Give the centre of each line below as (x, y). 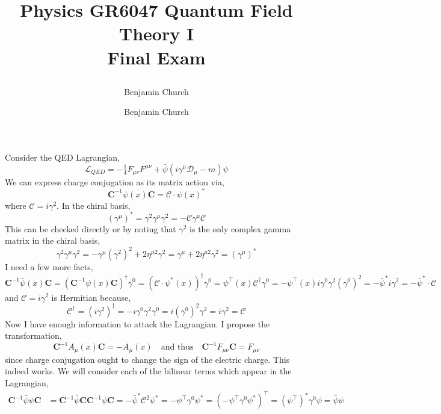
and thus (177, 348)
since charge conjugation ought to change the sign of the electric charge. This (147, 359)
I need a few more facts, (49, 267)
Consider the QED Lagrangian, (62, 157)
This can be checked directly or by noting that (91, 228)
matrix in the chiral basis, (53, 240)
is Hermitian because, (91, 297)
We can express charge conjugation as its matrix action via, (115, 181)
